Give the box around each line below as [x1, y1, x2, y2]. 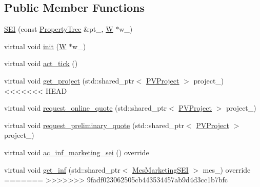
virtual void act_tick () [4, 58, 78, 69]
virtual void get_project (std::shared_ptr [4, 75, 134, 86]
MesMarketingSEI [132, 164, 189, 175]
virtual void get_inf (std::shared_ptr [4, 164, 121, 175]
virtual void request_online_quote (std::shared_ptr [4, 102, 167, 113]
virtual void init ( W [4, 40, 67, 51]
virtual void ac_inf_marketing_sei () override [4, 147, 149, 157]
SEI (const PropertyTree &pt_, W [4, 24, 113, 34]
